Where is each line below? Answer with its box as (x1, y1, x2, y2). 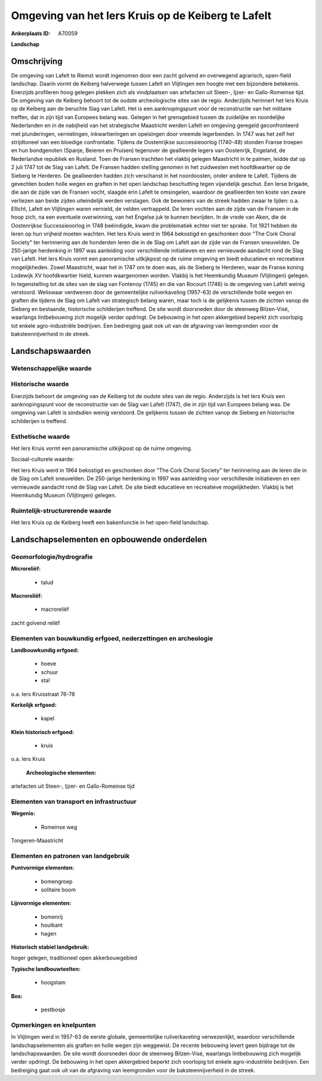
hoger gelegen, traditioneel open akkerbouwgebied (11, 954, 137, 962)
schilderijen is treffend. (11, 417, 68, 424)
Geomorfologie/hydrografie (11, 552, 93, 561)
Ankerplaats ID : (11, 30, 51, 37)
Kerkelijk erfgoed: (11, 701, 57, 709)
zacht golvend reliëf (11, 619, 60, 626)
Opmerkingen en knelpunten (11, 1021, 96, 1029)
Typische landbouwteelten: (11, 965, 80, 973)
